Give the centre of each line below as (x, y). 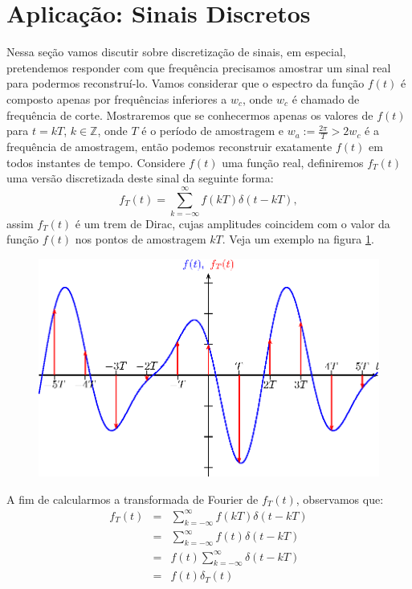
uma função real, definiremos (293, 162)
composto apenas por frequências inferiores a (117, 98)
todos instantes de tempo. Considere (96, 162)
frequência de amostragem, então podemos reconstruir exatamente (169, 146)
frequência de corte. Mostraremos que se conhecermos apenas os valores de (190, 115)
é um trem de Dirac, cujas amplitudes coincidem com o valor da (233, 223)
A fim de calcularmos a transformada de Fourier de (133, 499)
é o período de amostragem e (212, 131)
